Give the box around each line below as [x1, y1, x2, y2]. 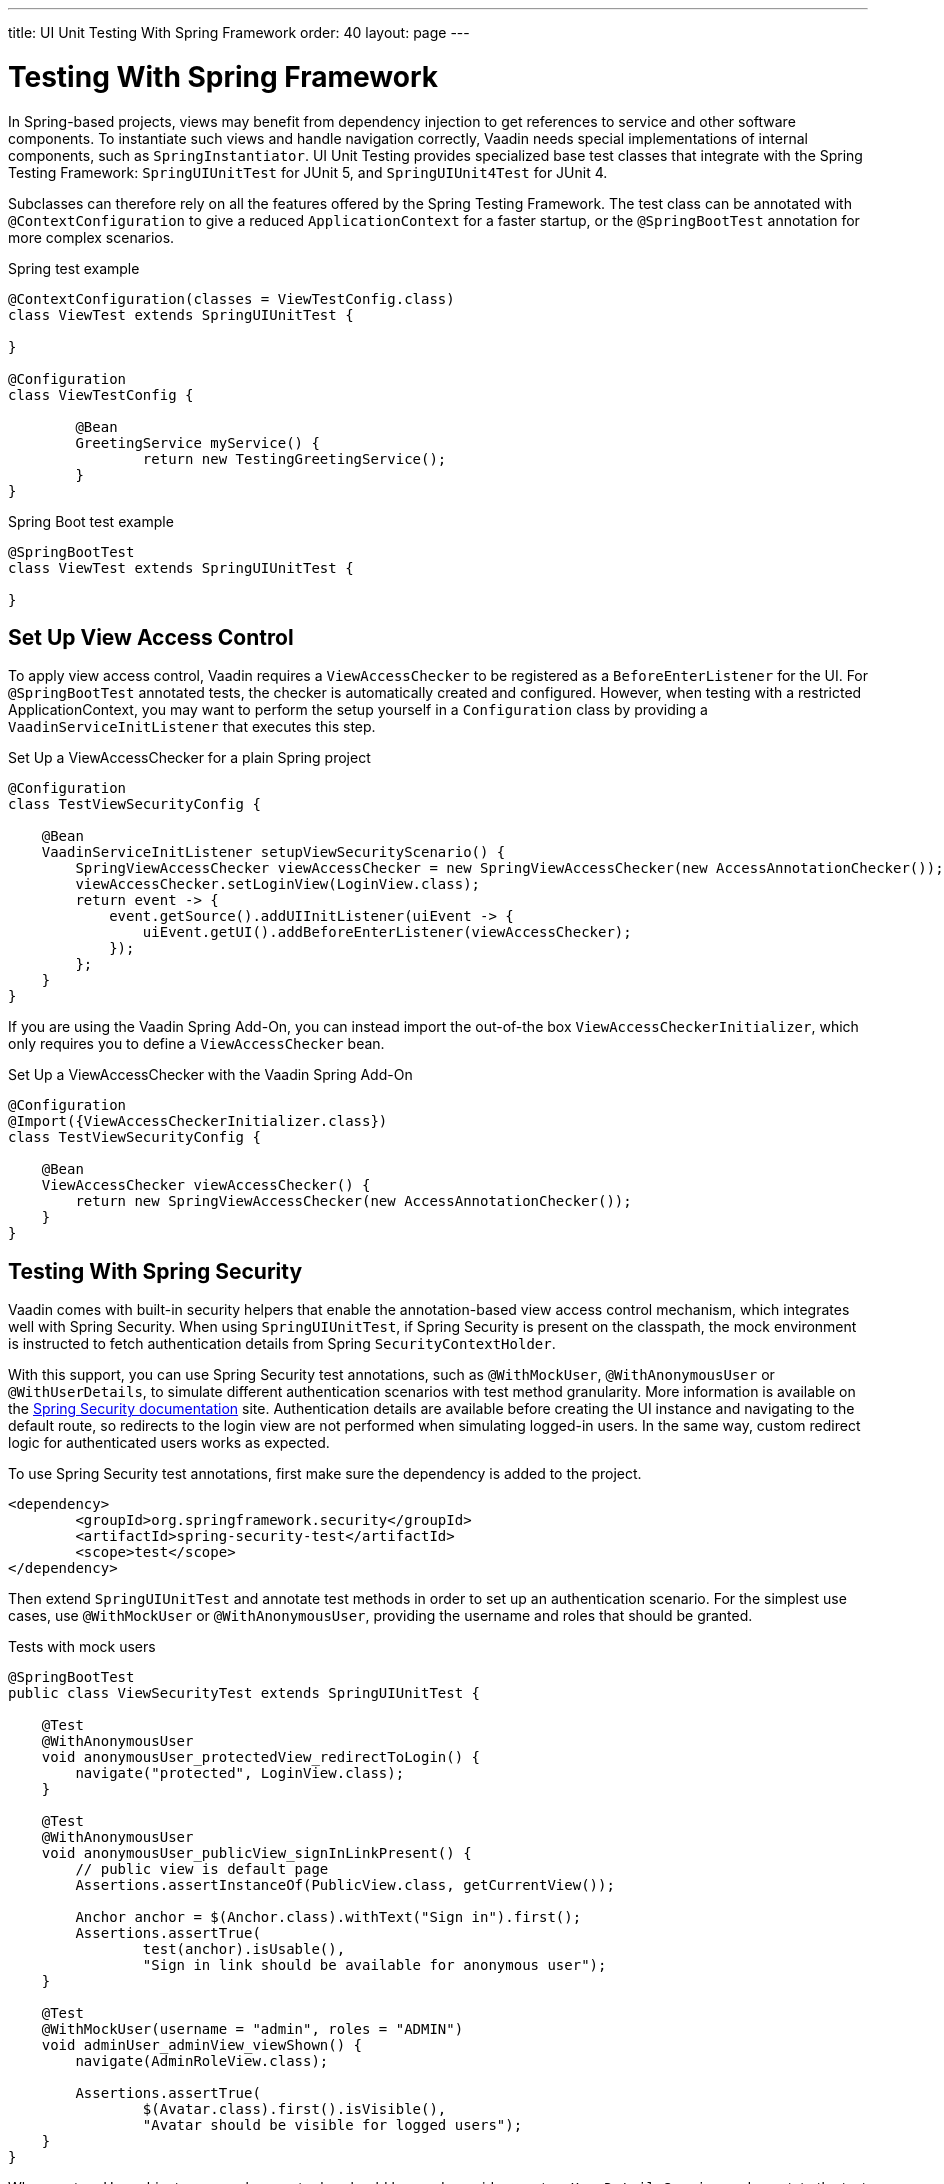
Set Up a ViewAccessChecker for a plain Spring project [8, 749, 371, 767]
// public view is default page [75, 1861, 329, 1878]
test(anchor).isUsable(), [142, 1941, 346, 1958]
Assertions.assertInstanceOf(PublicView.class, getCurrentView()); [75, 1877, 615, 1894]
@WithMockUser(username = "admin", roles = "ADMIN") [41, 2021, 464, 2038]
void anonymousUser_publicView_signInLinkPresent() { [41, 1845, 472, 1862]
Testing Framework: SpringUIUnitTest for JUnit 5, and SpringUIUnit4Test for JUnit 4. [8, 163, 608, 181]
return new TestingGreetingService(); [142, 450, 447, 467]
